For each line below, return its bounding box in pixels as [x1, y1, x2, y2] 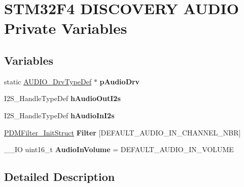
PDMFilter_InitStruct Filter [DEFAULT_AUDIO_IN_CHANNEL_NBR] [4, 127, 241, 137]
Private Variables [4, 18, 127, 38]
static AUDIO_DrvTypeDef [4, 76, 92, 86]
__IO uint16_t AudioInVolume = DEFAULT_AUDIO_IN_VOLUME [4, 144, 234, 155]
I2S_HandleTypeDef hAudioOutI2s [4, 93, 121, 104]
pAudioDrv [99, 76, 140, 86]
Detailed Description [4, 169, 115, 184]
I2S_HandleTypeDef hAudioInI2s [4, 110, 115, 120]
